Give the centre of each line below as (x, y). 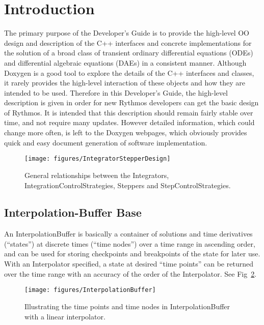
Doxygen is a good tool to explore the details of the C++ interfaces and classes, (129, 72)
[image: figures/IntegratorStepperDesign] (98, 159)
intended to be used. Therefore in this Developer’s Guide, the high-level (116, 92)
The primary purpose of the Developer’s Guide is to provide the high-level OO (127, 33)
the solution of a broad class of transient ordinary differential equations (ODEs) (129, 53)
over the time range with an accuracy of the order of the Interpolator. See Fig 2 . (130, 273)
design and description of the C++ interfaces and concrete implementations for (128, 42)
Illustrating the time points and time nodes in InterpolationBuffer (127, 306)
